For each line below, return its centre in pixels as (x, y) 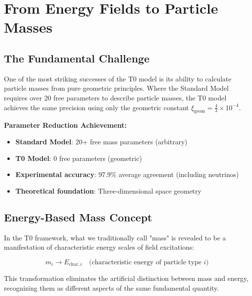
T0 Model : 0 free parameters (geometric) (79, 158)
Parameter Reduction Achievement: (65, 125)
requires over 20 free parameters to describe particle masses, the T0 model (115, 97)
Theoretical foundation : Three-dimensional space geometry (108, 190)
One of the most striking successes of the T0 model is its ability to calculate (118, 78)
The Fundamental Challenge (77, 58)
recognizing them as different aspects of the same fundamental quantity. (112, 287)
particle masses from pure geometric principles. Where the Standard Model (116, 88)
